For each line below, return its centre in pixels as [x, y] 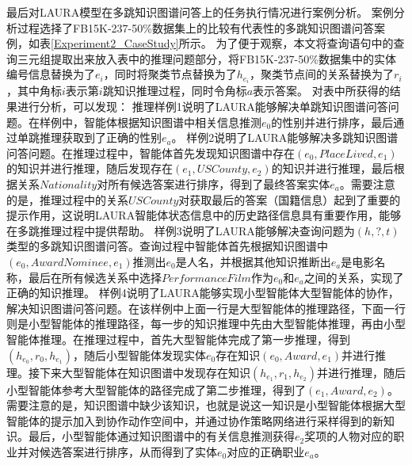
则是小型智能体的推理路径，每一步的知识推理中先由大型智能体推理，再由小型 [206, 324]
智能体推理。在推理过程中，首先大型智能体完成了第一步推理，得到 [178, 339]
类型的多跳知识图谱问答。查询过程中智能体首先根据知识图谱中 [167, 246]
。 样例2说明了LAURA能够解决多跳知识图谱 [285, 137]
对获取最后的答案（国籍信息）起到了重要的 [290, 199]
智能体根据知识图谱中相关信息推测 [172, 122]
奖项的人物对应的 [349, 436]
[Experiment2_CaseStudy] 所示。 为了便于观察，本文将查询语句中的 [222, 43]
